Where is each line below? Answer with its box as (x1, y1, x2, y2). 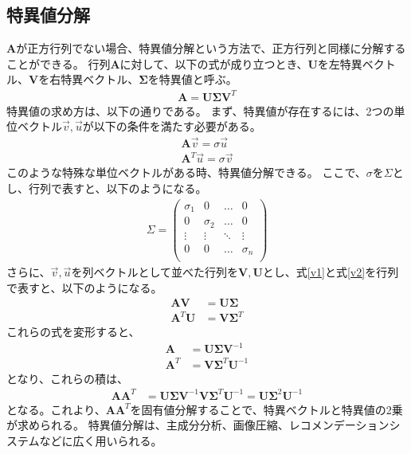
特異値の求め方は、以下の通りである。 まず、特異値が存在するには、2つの (6, 102, 394, 119)
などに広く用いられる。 (39, 432, 162, 449)
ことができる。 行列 (6, 55, 111, 72)
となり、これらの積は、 (6, 370, 129, 386)
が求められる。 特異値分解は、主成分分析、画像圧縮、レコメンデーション (6, 417, 389, 433)
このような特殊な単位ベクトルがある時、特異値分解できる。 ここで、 (6, 164, 366, 181)
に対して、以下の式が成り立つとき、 (119, 55, 308, 72)
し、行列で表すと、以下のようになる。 (6, 180, 207, 197)
